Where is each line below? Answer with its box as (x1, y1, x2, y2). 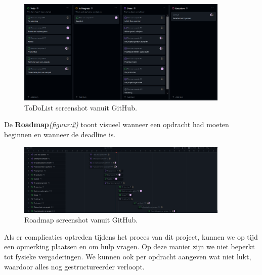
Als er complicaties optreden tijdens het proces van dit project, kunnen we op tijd (4, 231, 258, 242)
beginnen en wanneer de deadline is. (4, 129, 116, 139)
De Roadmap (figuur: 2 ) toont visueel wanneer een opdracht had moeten (4, 119, 229, 130)
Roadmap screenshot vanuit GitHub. (24, 214, 138, 225)
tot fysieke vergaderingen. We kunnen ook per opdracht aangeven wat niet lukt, (4, 251, 251, 262)
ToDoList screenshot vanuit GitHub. (24, 102, 137, 113)
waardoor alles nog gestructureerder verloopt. (4, 261, 145, 271)
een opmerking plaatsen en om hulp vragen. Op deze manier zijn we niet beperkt (4, 241, 255, 252)
